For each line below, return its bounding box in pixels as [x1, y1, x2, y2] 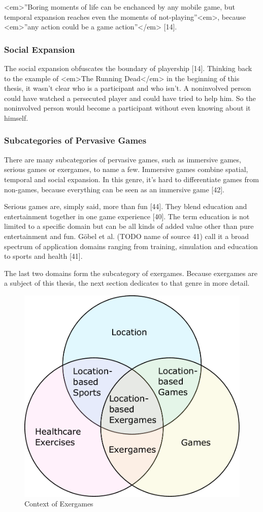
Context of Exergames [24, 498, 93, 509]
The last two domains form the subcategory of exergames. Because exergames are [4, 267, 257, 278]
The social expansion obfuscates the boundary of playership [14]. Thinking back [4, 63, 252, 73]
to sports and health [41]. [4, 251, 83, 261]
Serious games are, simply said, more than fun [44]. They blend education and [4, 201, 247, 212]
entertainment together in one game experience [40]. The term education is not [4, 211, 250, 221]
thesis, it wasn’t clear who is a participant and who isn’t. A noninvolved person [4, 83, 251, 93]
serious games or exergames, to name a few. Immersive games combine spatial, [4, 164, 248, 175]
